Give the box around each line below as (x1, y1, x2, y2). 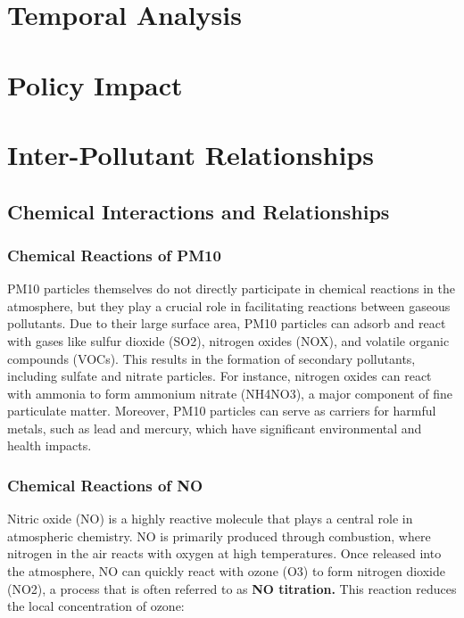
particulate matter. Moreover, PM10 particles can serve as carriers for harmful (7, 401, 436, 420)
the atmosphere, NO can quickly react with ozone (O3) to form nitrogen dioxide (7, 562, 446, 581)
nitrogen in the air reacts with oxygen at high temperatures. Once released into (7, 544, 442, 563)
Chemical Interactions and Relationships (7, 197, 390, 225)
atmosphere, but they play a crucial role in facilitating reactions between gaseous (7, 296, 451, 315)
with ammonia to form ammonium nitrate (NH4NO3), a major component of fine (7, 383, 453, 402)
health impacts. (7, 436, 92, 455)
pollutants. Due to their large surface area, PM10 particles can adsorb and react (7, 314, 446, 333)
